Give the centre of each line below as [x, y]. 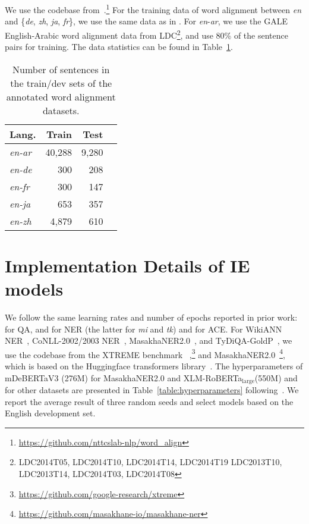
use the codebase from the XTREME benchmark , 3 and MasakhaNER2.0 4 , [145, 353]
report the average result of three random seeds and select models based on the [149, 401]
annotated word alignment [61, 96]
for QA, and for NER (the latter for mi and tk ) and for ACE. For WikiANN [144, 329]
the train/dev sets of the [61, 83]
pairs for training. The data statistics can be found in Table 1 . [119, 47]
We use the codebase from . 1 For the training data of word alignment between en [153, 9]
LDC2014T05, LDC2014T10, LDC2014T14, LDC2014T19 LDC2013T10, [150, 462]
